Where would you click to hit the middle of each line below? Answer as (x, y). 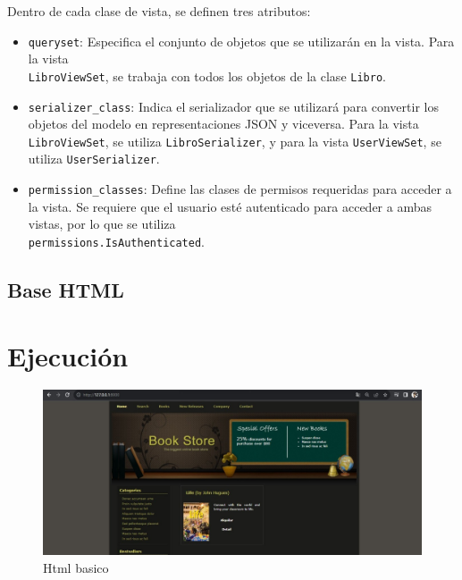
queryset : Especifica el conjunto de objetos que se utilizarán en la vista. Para (241, 41)
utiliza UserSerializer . (94, 159)
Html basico (76, 567)
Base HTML (66, 289)
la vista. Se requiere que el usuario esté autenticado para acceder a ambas (230, 206)
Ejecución (68, 355)
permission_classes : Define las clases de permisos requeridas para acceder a (240, 189)
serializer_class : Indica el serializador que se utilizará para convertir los (233, 106)
